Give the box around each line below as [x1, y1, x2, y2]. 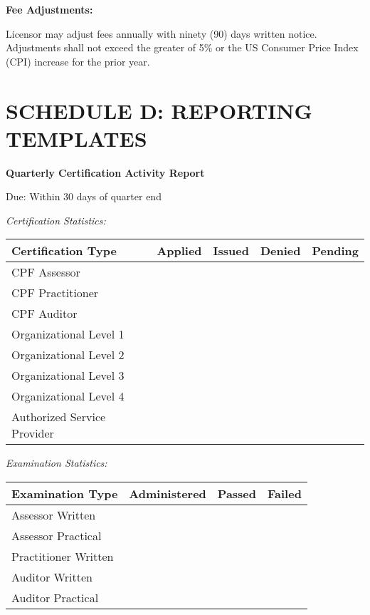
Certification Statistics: [6, 212, 106, 227]
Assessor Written [11, 507, 96, 524]
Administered [129, 485, 206, 502]
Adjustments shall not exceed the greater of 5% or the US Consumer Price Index [6, 40, 359, 55]
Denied [260, 242, 301, 259]
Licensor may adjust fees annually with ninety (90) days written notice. [6, 26, 317, 41]
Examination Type [11, 485, 118, 502]
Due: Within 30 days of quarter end [6, 189, 162, 204]
